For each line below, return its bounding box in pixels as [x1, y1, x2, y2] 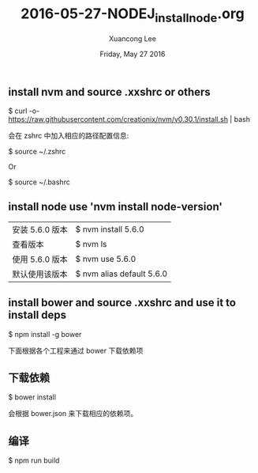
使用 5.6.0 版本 [12, 254, 69, 265]
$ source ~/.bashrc [8, 177, 71, 187]
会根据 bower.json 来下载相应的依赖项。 [8, 409, 138, 418]
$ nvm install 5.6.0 [75, 223, 144, 234]
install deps [8, 308, 67, 322]
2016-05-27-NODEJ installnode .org [21, 5, 245, 25]
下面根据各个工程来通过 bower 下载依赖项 [8, 346, 144, 355]
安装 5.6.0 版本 [12, 224, 69, 235]
